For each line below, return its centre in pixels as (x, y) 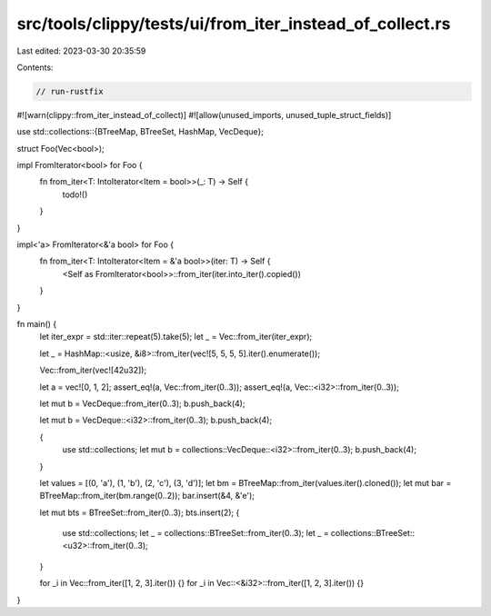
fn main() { (37, 323)
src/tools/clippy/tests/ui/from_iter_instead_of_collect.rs (234, 24)
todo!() (75, 194)
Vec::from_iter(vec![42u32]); (93, 370)
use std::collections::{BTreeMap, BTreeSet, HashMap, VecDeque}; (140, 132)
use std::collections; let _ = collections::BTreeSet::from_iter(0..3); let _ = (195, 533)
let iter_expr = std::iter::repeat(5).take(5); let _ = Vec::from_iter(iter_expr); (176, 337)
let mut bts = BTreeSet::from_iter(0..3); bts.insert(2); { (140, 512)
